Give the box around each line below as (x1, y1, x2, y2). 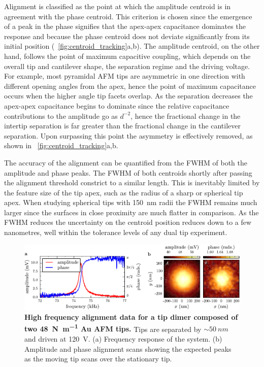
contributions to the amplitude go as (4, 110, 118, 121)
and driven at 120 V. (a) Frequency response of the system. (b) (24, 333, 222, 344)
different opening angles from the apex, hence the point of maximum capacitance (4, 80, 256, 91)
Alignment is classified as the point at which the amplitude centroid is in (4, 1, 231, 11)
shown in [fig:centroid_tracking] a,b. (4, 140, 118, 151)
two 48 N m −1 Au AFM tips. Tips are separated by (24, 322, 202, 334)
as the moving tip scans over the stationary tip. (24, 353, 172, 364)
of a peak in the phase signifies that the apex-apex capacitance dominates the (4, 21, 246, 31)
